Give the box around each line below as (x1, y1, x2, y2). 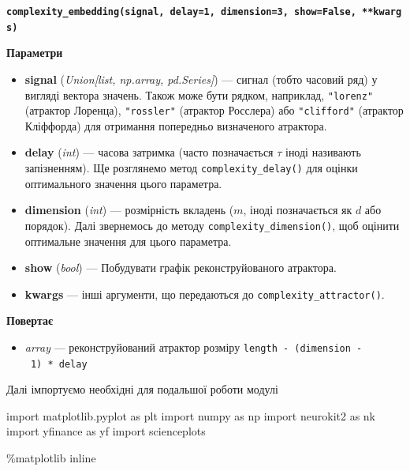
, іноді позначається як (243, 202, 352, 218)
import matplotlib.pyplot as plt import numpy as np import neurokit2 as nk (6, 407, 376, 424)
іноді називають (285, 144, 361, 160)
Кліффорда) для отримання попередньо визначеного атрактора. (24, 117, 327, 134)
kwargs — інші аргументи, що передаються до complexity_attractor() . (24, 285, 385, 302)
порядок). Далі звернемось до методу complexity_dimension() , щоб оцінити (24, 217, 400, 233)
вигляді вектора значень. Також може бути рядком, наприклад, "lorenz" (24, 86, 374, 103)
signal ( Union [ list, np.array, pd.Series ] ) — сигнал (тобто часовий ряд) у (24, 70, 378, 87)
